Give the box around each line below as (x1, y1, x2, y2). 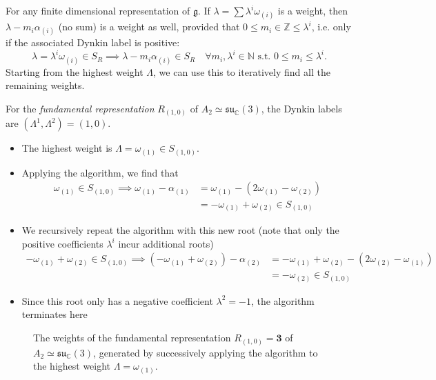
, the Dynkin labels (261, 101, 342, 115)
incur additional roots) (118, 236, 214, 250)
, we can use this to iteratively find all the (153, 64, 330, 79)
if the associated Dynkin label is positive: (6, 35, 180, 50)
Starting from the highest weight (6, 64, 143, 79)
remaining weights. (6, 78, 85, 92)
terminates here (21, 307, 88, 321)
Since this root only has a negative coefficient (21, 293, 213, 308)
